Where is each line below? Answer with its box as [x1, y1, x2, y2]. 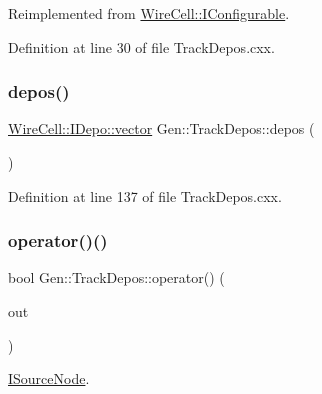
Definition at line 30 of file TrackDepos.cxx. [8, 36, 275, 57]
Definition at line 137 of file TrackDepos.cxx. [8, 185, 282, 206]
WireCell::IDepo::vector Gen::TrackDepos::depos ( [8, 118, 315, 139]
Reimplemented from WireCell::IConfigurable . [8, 3, 290, 23]
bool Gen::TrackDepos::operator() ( [8, 267, 225, 288]
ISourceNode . [8, 368, 90, 389]
